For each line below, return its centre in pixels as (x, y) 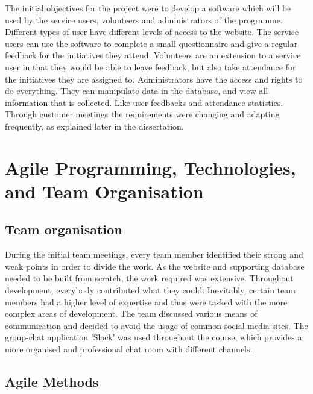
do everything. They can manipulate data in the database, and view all (137, 91)
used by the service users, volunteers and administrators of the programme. (144, 20)
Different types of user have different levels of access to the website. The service (152, 32)
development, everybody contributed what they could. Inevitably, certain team (150, 290)
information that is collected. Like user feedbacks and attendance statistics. (144, 102)
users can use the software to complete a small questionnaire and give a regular (151, 43)
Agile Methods (52, 382)
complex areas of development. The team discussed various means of (131, 314)
